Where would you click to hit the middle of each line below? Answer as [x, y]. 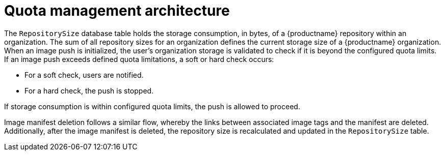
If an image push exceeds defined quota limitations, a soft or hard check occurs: [139, 59]
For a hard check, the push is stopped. [89, 90]
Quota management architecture [117, 11]
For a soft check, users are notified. [84, 75]
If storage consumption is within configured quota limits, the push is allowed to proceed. [152, 106]
